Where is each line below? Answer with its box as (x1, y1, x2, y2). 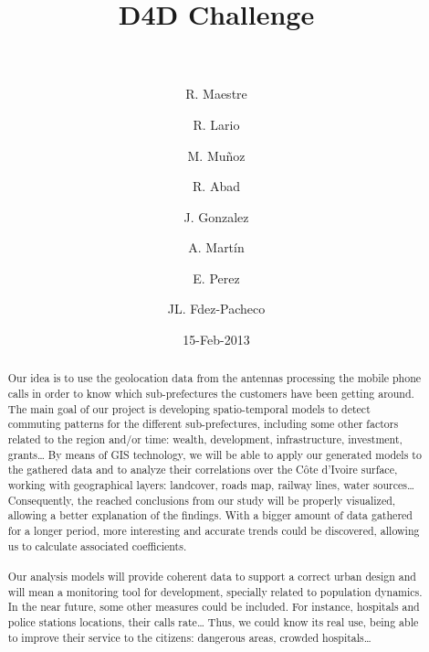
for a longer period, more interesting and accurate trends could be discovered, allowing (7, 523, 420, 539)
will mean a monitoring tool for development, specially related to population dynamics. (7, 583, 423, 599)
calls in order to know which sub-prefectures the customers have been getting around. (7, 386, 414, 401)
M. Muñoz (187, 145, 246, 165)
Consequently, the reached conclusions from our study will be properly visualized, (7, 492, 396, 508)
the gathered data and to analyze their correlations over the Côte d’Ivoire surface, (7, 462, 398, 477)
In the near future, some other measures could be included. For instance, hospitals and (7, 599, 420, 615)
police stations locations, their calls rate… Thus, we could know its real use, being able (7, 614, 419, 629)
